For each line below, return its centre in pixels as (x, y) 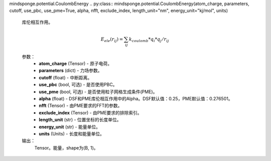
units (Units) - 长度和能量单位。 (72, 133)
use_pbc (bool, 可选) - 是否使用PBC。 (78, 85)
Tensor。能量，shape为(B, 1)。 (66, 147)
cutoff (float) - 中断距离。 (65, 77)
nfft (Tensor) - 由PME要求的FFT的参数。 (81, 106)
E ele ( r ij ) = (112, 40)
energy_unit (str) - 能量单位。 (70, 127)
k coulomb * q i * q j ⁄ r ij (149, 40)
